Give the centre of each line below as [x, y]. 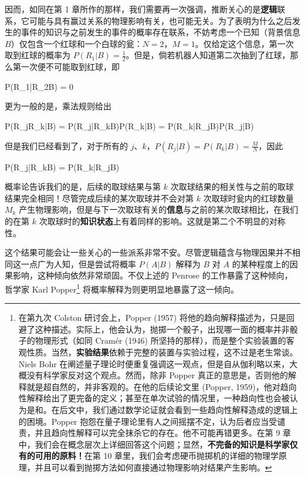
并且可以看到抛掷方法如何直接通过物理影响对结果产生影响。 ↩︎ [153, 467]
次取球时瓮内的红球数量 [248, 198]
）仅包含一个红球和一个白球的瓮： [77, 43]
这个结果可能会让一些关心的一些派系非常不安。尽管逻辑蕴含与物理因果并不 [148, 252]
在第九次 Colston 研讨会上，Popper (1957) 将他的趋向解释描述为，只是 [152, 318]
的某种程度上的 [261, 263]
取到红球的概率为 [38, 55]
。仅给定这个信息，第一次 [244, 43]
